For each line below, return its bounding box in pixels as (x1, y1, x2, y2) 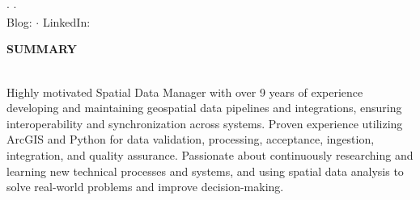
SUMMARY (6, 40, 77, 57)
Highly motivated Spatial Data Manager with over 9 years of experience (6, 83, 363, 100)
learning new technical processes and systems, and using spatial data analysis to (6, 162, 404, 179)
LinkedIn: (42, 13, 91, 30)
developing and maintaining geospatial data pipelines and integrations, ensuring (6, 99, 402, 116)
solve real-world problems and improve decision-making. (6, 178, 284, 195)
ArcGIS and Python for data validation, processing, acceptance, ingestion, (6, 131, 375, 148)
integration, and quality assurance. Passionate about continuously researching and (6, 146, 414, 163)
